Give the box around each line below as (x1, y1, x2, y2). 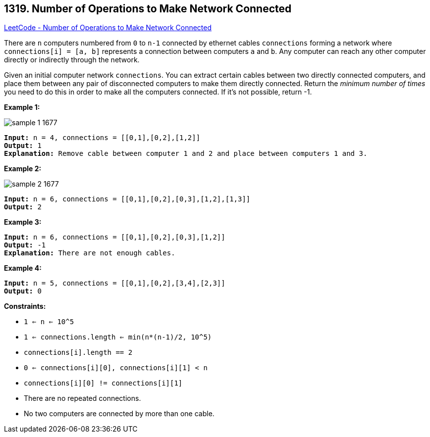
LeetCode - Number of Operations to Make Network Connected (4, 23, 212, 32)
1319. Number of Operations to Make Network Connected (4, 2, 292, 15)
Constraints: (4, 302, 46, 311)
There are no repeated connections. (24, 394, 141, 403)
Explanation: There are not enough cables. (4, 249, 175, 257)
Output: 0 (4, 287, 42, 295)
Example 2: (4, 164, 42, 173)
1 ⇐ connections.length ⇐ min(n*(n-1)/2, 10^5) (24, 333, 212, 341)
